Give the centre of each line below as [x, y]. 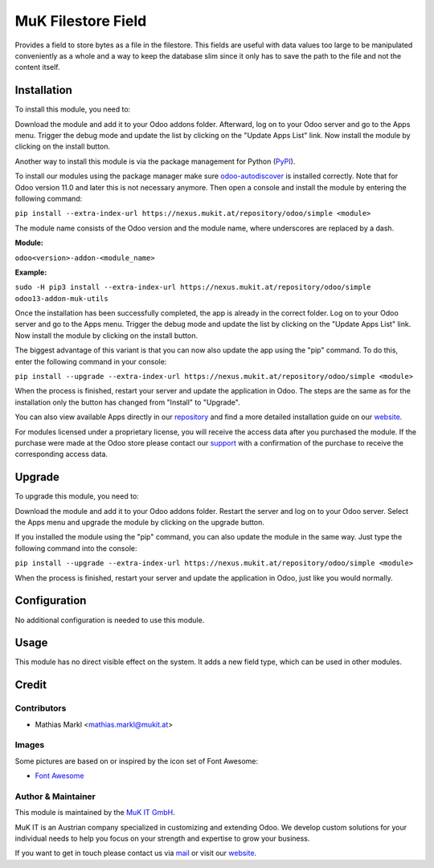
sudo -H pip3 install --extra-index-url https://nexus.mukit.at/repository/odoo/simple [193, 287]
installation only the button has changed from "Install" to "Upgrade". [127, 402]
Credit [31, 685]
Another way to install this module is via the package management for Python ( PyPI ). [155, 161]
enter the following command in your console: [91, 361]
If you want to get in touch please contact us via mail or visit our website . [136, 853]
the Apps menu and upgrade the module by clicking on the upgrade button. [139, 523]
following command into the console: [76, 548]
